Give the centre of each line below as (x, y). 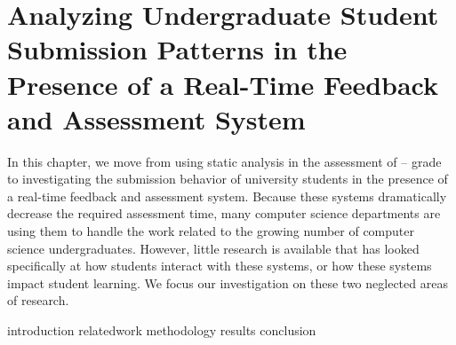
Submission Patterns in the (177, 49)
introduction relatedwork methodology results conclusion (162, 330)
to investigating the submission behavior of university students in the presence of (228, 179)
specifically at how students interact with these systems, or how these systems (220, 266)
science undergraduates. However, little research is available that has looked (213, 248)
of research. (38, 300)
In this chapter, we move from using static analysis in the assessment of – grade (224, 161)
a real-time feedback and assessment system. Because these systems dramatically (227, 196)
